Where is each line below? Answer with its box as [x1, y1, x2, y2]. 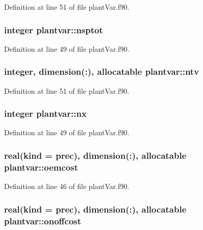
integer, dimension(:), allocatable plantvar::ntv [4, 65, 199, 78]
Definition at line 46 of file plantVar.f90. [4, 181, 130, 192]
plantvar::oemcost [4, 160, 79, 173]
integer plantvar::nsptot [4, 23, 103, 36]
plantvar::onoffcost [4, 214, 82, 227]
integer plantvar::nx [4, 107, 87, 120]
